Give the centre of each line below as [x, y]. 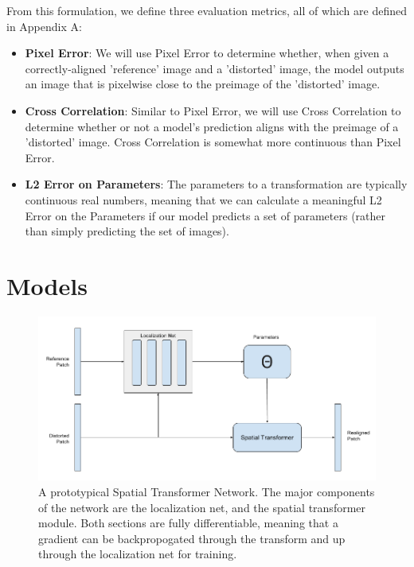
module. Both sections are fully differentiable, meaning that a [188, 523]
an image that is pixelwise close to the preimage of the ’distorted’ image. [203, 84]
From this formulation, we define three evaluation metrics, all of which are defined [207, 10]
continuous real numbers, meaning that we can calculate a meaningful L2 [203, 199]
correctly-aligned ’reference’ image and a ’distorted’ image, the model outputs [215, 68]
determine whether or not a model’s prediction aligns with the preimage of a [212, 126]
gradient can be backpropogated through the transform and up [192, 538]
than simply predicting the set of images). [127, 231]
